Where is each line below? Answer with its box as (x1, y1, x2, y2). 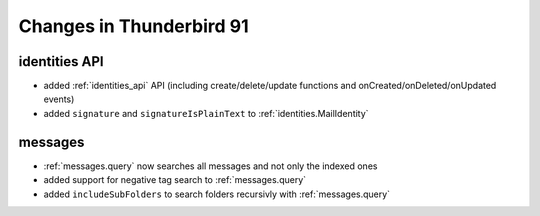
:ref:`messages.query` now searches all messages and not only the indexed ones (43, 160, 378, 172)
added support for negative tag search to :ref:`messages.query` (43, 174, 307, 186)
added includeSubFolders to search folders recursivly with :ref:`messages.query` (43, 188, 390, 200)
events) (43, 93, 75, 105)
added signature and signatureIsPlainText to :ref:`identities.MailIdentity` (43, 107, 369, 119)
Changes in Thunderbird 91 (18, 15, 249, 37)
